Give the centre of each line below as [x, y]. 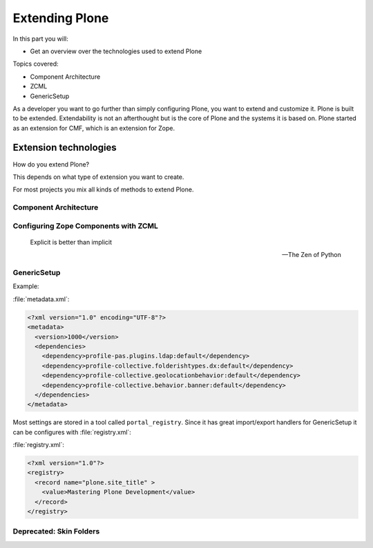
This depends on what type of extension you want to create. [98, 177]
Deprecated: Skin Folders [56, 531]
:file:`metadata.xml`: [41, 299]
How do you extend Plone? [51, 164]
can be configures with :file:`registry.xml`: [72, 432]
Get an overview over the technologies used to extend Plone [116, 51]
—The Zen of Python [312, 255]
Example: [26, 286]
